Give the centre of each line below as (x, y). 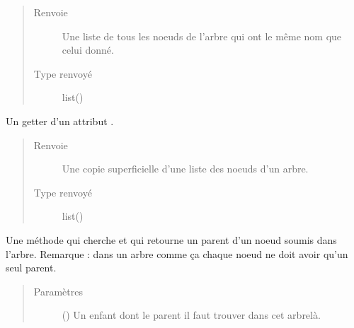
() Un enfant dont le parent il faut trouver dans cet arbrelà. (191, 315)
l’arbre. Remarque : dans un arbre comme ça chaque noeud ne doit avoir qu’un (177, 253)
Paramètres (58, 291)
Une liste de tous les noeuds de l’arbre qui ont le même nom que (202, 36)
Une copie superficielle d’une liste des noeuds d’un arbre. (185, 169)
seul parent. (31, 268)
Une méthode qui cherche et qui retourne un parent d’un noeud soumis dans (171, 239)
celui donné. (88, 50)
